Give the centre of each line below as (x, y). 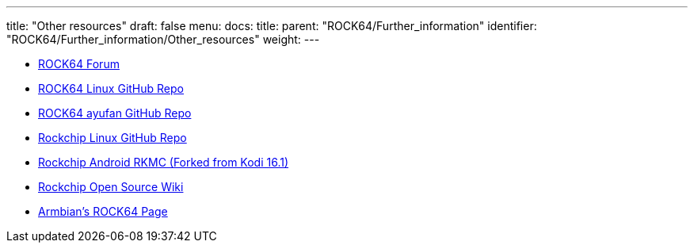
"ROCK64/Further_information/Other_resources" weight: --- (163, 39)
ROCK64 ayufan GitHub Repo (115, 113)
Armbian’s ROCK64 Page (103, 211)
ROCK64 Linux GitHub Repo (111, 88)
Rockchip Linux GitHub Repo (112, 138)
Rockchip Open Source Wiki (111, 187)
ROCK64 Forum (79, 64)
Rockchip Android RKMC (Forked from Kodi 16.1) (164, 162)
